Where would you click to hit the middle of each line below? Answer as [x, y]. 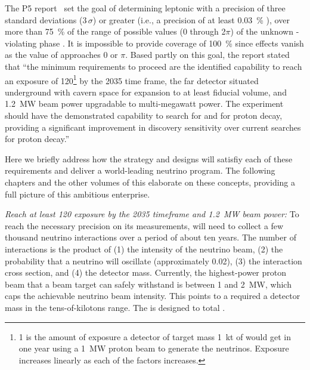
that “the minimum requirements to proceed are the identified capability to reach [154, 66]
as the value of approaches [53, 55]
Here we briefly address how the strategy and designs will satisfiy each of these [149, 158]
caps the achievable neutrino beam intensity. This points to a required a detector [153, 296]
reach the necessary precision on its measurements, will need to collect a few [144, 225]
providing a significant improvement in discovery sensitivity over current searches [153, 127]
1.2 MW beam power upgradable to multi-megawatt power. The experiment [144, 104]
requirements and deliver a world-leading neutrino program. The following [140, 170]
